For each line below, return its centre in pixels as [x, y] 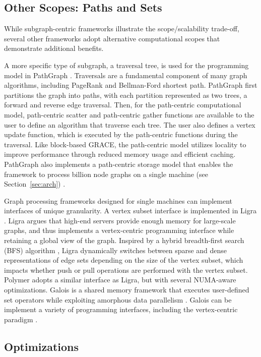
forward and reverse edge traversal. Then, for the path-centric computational [123, 105]
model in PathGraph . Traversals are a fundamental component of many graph [126, 75]
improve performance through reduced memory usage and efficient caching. [120, 154]
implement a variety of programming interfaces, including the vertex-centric [121, 309]
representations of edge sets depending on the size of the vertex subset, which [124, 260]
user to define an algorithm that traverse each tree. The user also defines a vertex [130, 124]
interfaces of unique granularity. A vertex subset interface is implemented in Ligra [130, 211]
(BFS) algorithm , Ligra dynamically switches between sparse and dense [116, 250]
